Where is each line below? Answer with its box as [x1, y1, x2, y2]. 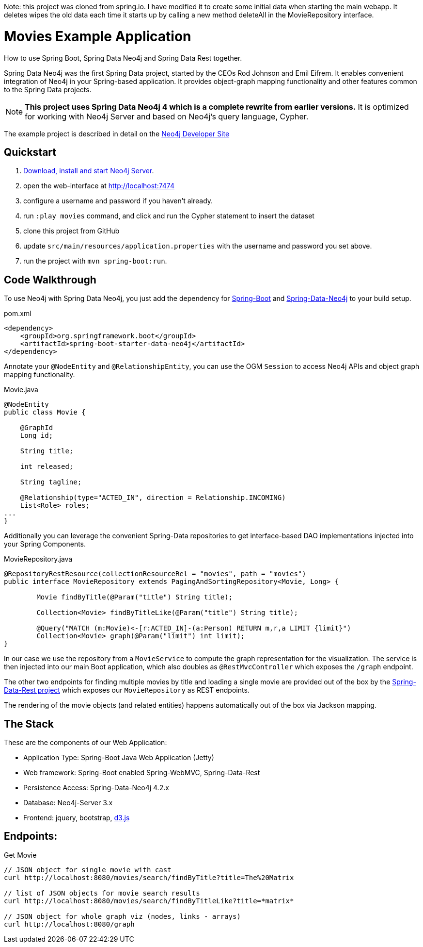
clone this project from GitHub [23, 227, 120, 235]
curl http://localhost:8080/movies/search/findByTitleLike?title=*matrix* [4, 897, 294, 905]
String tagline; [20, 478, 82, 486]
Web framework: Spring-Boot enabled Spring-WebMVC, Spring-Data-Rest [23, 768, 260, 777]
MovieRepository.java [4, 555, 73, 564]
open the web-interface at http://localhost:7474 [23, 182, 175, 190]
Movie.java [4, 385, 38, 394]
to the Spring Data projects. [4, 85, 92, 94]
